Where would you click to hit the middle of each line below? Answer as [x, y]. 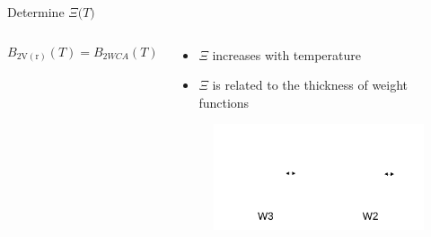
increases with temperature [286, 54]
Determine [36, 12]
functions [224, 102]
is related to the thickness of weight [310, 85]
